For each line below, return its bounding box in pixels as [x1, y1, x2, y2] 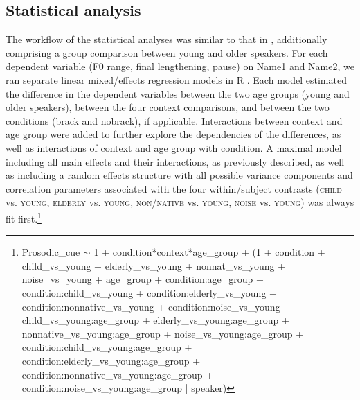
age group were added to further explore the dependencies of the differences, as [6, 127, 341, 141]
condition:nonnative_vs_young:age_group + [21, 367, 214, 381]
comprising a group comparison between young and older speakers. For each [6, 45, 328, 60]
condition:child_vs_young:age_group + [21, 340, 192, 354]
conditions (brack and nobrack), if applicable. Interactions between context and [6, 113, 343, 128]
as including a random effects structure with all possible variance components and [6, 168, 353, 182]
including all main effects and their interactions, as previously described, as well [6, 154, 345, 168]
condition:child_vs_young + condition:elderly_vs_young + [21, 285, 277, 299]
